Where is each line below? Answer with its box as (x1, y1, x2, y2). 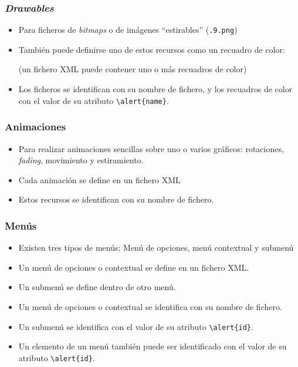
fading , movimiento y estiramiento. (18, 154, 144, 166)
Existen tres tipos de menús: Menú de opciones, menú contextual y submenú (18, 241, 294, 254)
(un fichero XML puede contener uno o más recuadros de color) (18, 63, 247, 75)
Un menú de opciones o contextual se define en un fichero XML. (18, 261, 249, 273)
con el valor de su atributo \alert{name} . (18, 94, 169, 106)
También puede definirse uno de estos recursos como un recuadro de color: (18, 43, 285, 55)
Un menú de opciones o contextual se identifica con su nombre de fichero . (18, 300, 282, 312)
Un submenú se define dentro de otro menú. (18, 281, 176, 293)
